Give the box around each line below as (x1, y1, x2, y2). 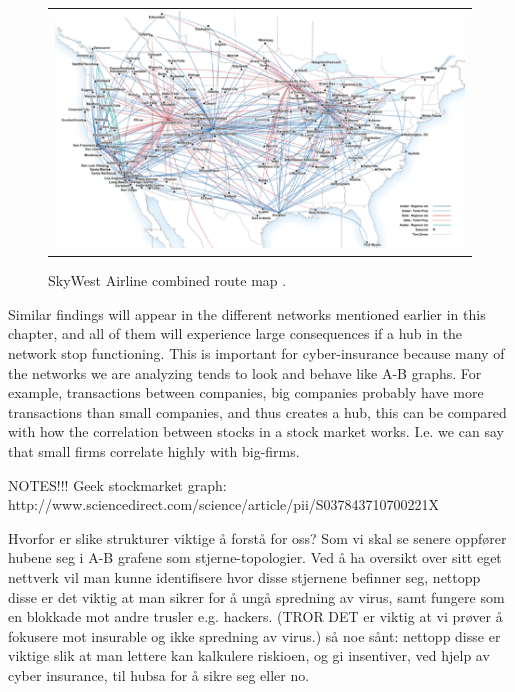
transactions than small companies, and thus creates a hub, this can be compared (8, 401, 507, 422)
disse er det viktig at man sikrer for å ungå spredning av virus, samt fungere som (8, 586, 505, 607)
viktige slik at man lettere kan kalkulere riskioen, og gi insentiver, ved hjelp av (8, 645, 490, 666)
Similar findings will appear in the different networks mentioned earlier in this (8, 303, 486, 324)
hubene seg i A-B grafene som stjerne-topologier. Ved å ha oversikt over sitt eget (8, 547, 502, 568)
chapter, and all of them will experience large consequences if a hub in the (8, 323, 463, 344)
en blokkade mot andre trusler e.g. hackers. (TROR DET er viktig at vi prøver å (8, 606, 503, 627)
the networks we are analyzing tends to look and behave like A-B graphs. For (8, 362, 482, 383)
